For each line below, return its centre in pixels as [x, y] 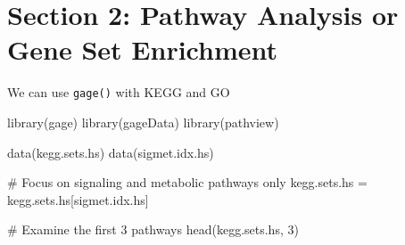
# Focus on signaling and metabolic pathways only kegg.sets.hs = [187, 182]
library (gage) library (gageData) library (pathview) [143, 122]
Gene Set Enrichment [142, 49]
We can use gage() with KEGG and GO [119, 92]
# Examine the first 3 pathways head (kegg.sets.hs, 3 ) [153, 229]
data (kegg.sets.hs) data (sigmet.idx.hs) [111, 152]
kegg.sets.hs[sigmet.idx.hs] [78, 199]
